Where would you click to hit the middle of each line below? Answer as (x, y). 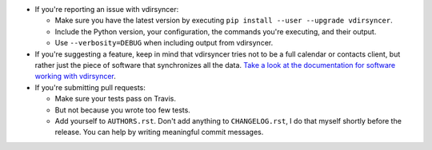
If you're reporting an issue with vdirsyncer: (107, 9)
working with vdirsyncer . (75, 77)
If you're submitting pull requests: (90, 87)
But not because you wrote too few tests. (123, 110)
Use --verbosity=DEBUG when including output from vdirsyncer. (164, 43)
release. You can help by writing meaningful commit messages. (159, 132)
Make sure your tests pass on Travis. (115, 99)
